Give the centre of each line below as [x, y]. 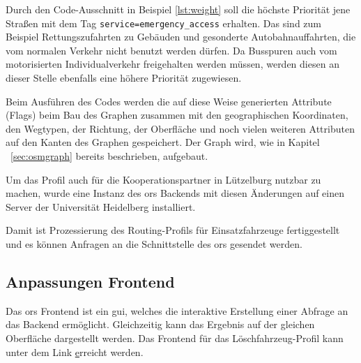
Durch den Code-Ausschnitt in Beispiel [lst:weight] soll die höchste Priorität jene [178, 9]
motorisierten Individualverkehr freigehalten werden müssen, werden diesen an [172, 64]
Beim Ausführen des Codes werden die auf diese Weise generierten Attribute [169, 101]
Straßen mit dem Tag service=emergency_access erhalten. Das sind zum [164, 23]
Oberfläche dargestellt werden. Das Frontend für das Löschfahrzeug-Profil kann [175, 338]
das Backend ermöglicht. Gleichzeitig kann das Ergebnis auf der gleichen [160, 324]
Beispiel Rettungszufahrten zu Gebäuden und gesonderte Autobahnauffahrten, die [181, 37]
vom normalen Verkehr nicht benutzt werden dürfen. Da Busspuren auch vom [171, 50]
